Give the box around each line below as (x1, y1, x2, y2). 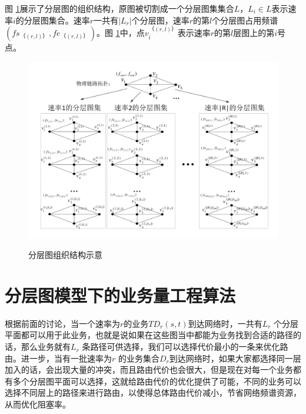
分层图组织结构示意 (28, 249, 102, 261)
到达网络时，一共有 (188, 317, 262, 329)
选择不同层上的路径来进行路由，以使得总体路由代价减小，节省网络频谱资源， (5, 386, 301, 399)
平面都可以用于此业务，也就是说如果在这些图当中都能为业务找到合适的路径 (5, 329, 293, 341)
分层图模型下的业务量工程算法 (5, 283, 236, 307)
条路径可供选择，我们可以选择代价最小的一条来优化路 (82, 340, 288, 353)
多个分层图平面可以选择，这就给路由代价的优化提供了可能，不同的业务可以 (12, 375, 301, 387)
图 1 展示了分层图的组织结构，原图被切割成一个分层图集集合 (5, 2, 234, 14)
